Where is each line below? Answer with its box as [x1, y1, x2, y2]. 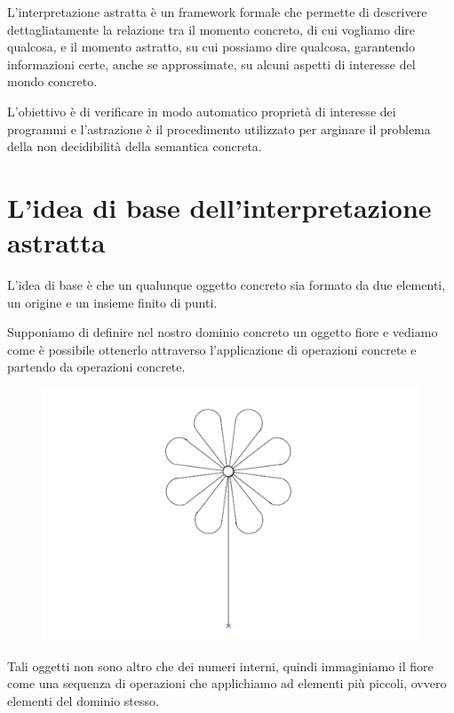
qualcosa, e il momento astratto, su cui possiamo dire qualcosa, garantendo [7, 37, 416, 56]
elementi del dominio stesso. [7, 691, 159, 709]
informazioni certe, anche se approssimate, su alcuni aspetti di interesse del [7, 54, 416, 73]
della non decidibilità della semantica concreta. [7, 137, 262, 156]
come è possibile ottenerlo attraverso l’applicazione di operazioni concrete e [7, 340, 417, 358]
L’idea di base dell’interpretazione [7, 188, 432, 225]
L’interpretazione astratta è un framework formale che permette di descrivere [7, 3, 427, 20]
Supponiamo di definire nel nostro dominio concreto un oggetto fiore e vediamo [7, 323, 438, 341]
